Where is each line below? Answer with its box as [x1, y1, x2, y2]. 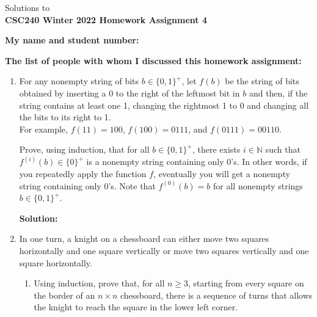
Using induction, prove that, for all [34, 277, 165, 290]
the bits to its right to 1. [19, 111, 111, 123]
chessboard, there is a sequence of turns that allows [120, 288, 313, 301]
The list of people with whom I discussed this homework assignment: [5, 54, 302, 67]
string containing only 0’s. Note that [19, 179, 156, 192]
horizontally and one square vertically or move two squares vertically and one [19, 244, 309, 257]
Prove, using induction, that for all [19, 143, 150, 156]
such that [265, 143, 301, 156]
